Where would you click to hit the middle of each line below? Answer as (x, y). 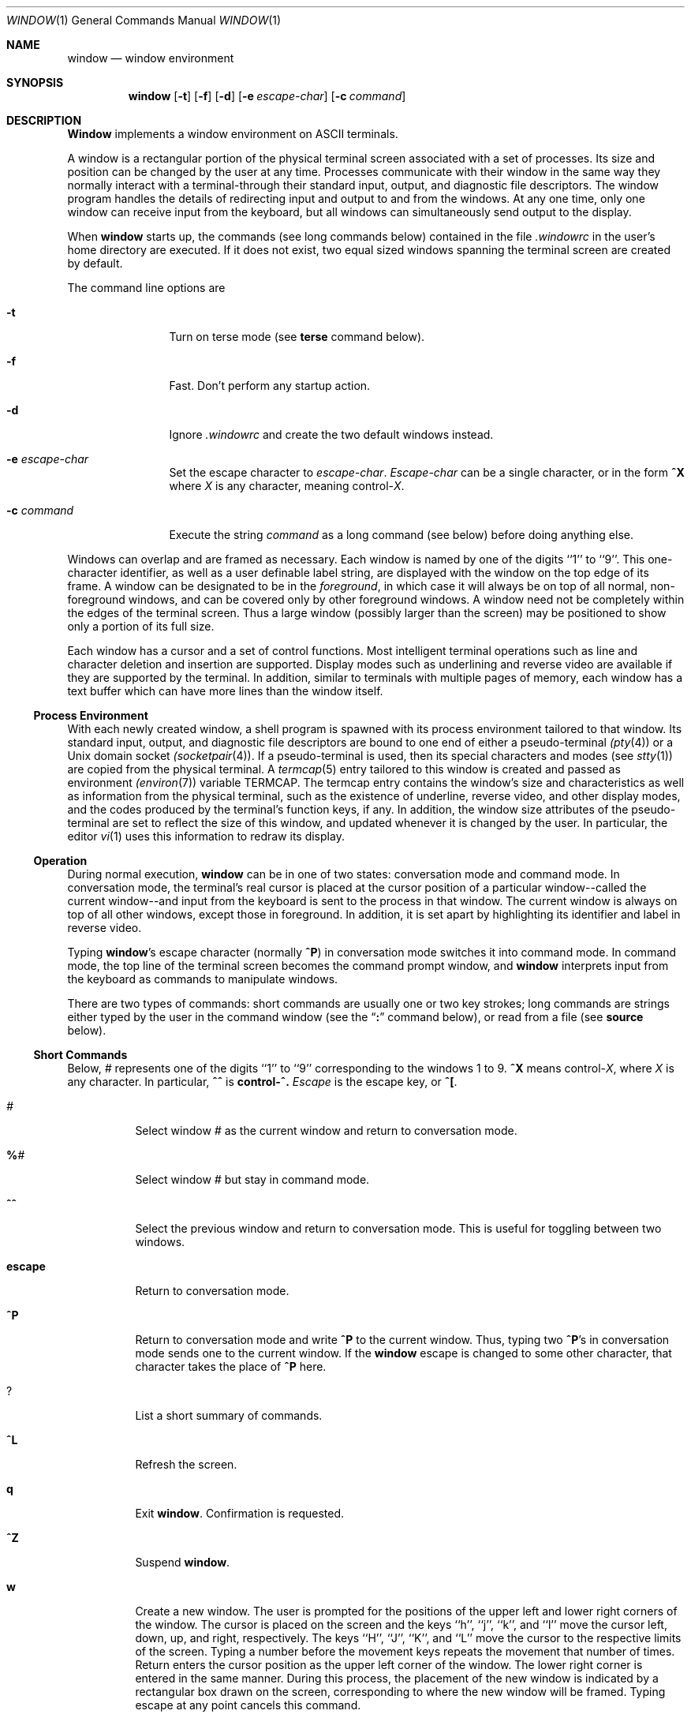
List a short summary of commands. (229, 1415)
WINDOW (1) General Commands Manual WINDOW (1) (144, 20)
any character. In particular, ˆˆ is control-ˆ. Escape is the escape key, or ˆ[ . (262, 1082)
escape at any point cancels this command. (248, 1705)
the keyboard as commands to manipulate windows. (203, 979)
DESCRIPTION (44, 120)
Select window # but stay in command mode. (252, 1179)
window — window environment (151, 58)
